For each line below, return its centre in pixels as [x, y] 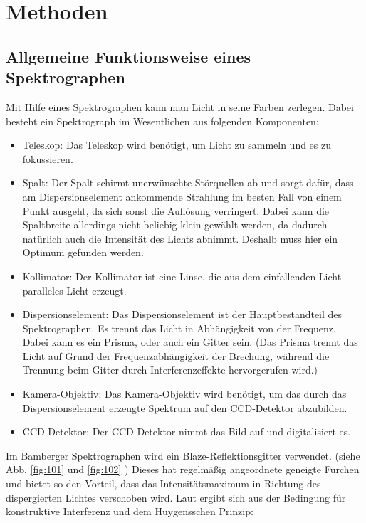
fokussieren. [48, 158]
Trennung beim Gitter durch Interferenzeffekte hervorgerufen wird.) [170, 370]
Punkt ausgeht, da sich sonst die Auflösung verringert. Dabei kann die [176, 210]
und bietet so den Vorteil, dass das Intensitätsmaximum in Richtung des [163, 484]
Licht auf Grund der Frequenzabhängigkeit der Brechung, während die [176, 355]
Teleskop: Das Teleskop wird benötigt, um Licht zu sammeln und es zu [177, 145]
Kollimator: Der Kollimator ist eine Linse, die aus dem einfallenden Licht [182, 276]
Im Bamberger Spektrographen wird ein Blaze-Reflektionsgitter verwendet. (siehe [183, 455]
